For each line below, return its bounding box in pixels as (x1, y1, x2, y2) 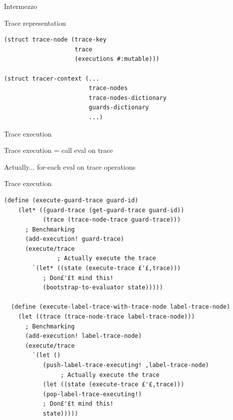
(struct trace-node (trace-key (4, 36, 107, 44)
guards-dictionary (88, 104, 149, 111)
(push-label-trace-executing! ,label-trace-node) (42, 362, 209, 369)
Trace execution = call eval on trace (4, 145, 113, 155)
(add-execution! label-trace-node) (25, 332, 142, 340)
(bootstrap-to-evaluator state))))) (42, 284, 163, 291)
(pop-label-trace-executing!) (42, 390, 142, 398)
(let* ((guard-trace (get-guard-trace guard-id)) (18, 206, 185, 214)
